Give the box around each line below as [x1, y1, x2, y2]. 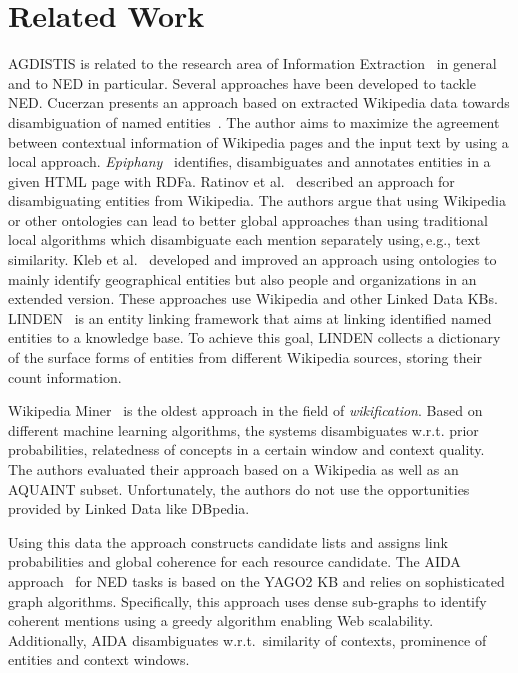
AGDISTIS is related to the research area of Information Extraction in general [8, 53, 497, 74]
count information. [8, 366, 122, 387]
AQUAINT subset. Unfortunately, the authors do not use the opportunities [8, 478, 470, 499]
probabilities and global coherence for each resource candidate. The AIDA [8, 551, 461, 572]
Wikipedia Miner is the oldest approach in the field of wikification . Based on [8, 400, 483, 421]
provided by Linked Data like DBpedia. [8, 498, 250, 519]
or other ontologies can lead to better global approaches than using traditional [8, 209, 488, 230]
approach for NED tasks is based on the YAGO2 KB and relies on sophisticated [8, 570, 505, 591]
